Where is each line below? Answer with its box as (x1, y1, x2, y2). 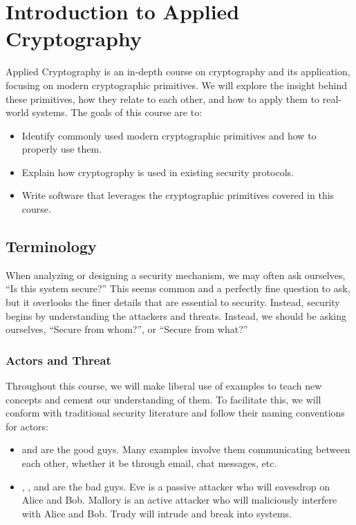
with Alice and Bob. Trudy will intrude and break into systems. (21, 506, 292, 520)
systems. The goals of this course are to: (32, 105, 203, 120)
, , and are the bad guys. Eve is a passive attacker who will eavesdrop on (21, 479, 330, 493)
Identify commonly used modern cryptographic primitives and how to (21, 128, 317, 142)
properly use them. (21, 142, 102, 156)
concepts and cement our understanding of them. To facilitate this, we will (6, 392, 321, 406)
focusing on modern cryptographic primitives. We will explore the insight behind (6, 77, 347, 92)
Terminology (6, 236, 97, 257)
